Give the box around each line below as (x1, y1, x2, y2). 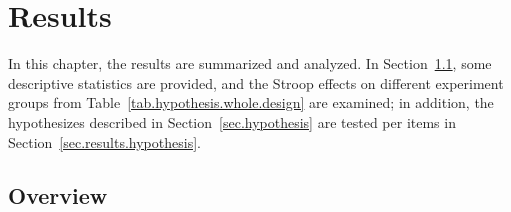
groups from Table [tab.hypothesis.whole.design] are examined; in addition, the (8, 92, 494, 113)
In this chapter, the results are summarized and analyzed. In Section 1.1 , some (8, 53, 492, 74)
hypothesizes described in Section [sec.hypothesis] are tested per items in (8, 111, 456, 132)
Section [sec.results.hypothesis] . (8, 131, 201, 152)
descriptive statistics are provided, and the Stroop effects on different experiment (8, 72, 504, 93)
